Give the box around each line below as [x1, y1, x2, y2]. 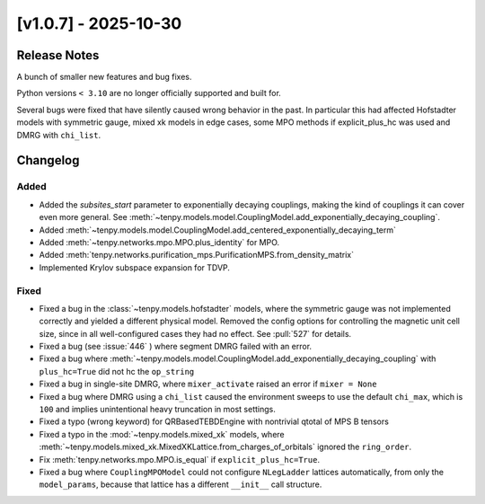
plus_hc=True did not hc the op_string [39, 366, 195, 376]
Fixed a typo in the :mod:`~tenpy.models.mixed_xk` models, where [39, 429, 285, 439]
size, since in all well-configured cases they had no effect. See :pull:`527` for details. [39, 328, 352, 339]
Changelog [16, 153, 80, 168]
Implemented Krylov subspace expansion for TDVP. [39, 261, 231, 273]
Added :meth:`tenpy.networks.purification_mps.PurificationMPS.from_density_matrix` [39, 250, 355, 261]
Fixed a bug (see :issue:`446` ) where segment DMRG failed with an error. [39, 341, 313, 352]
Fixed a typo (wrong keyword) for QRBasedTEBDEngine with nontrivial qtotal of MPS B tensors [39, 416, 390, 427]
